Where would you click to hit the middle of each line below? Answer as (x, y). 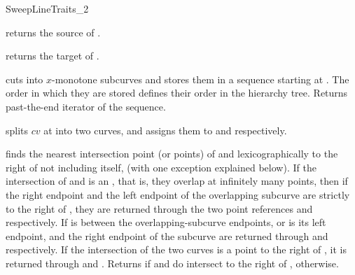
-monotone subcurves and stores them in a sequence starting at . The (201, 79)
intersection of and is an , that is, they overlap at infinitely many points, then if (177, 181)
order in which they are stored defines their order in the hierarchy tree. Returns (177, 93)
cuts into (25, 79)
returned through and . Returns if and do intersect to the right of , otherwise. (172, 263)
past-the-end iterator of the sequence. (86, 106)
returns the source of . (53, 32)
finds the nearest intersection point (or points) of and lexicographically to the (172, 154)
